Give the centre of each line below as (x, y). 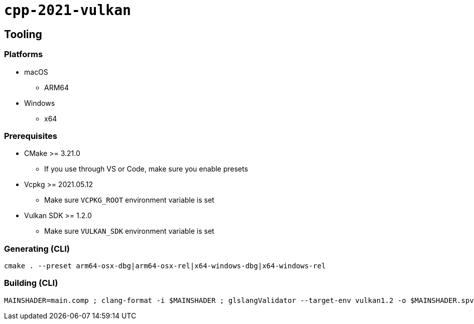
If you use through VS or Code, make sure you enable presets (146, 169)
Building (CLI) (31, 283)
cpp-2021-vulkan (68, 10)
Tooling (23, 34)
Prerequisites (31, 136)
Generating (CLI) (37, 249)
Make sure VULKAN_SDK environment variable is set (129, 231)
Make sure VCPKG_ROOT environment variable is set (129, 200)
